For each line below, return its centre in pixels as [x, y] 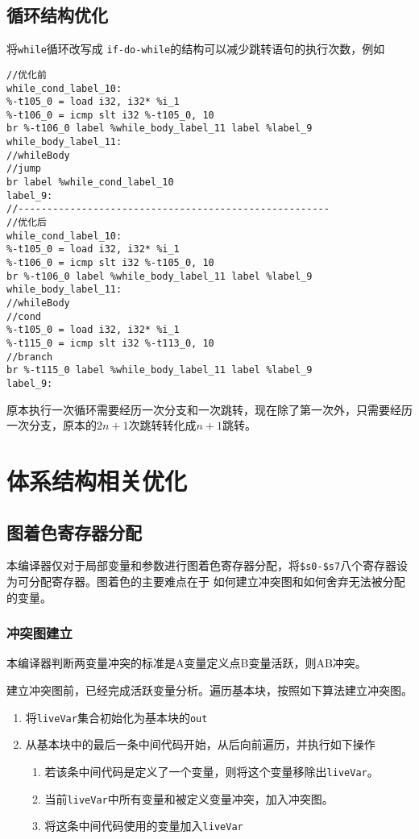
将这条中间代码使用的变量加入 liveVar [144, 826]
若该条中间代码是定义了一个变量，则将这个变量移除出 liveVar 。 [212, 771]
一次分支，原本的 [52, 425]
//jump [24, 169]
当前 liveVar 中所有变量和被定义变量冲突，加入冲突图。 [189, 798]
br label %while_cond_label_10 [90, 183]
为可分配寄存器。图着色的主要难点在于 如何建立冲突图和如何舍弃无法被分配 [206, 581]
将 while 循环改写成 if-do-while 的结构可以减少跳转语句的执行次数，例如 [196, 49]
